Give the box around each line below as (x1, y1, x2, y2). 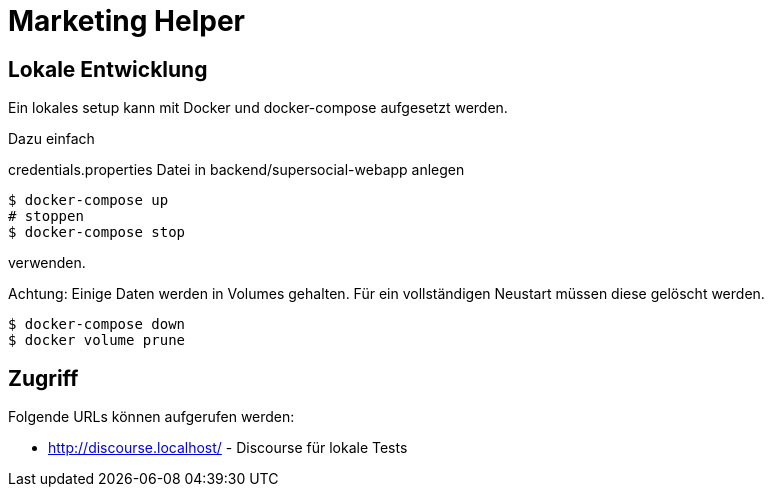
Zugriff (8, 365, 79, 391)
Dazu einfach (8, 130, 95, 148)
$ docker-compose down (8, 316, 186, 333)
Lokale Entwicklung (8, 56, 208, 82)
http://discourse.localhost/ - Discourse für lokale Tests (48, 439, 408, 457)
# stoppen (8, 208, 84, 225)
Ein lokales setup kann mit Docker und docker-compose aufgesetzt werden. (8, 99, 508, 117)
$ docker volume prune (8, 332, 186, 349)
